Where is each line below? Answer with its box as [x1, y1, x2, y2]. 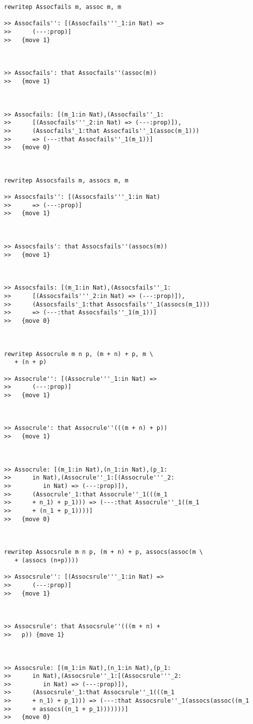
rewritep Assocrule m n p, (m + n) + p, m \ [4, 350, 153, 358]
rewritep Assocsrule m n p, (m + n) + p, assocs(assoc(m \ [4, 548, 203, 556]
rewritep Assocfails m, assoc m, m [4, 3, 122, 10]
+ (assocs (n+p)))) [14, 556, 79, 564]
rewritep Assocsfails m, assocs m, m [4, 177, 128, 184]
